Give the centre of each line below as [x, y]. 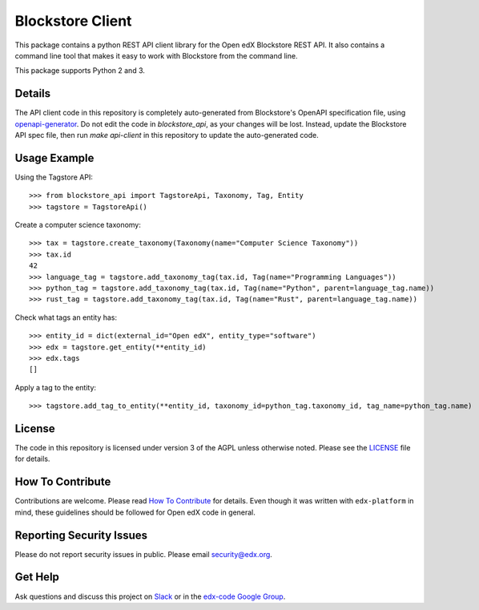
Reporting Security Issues [81, 535]
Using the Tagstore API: [54, 177]
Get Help [37, 577]
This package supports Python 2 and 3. [80, 71]
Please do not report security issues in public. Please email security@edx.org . [143, 554]
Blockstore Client [73, 21]
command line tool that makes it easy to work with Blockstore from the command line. [156, 55]
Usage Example [54, 158]
